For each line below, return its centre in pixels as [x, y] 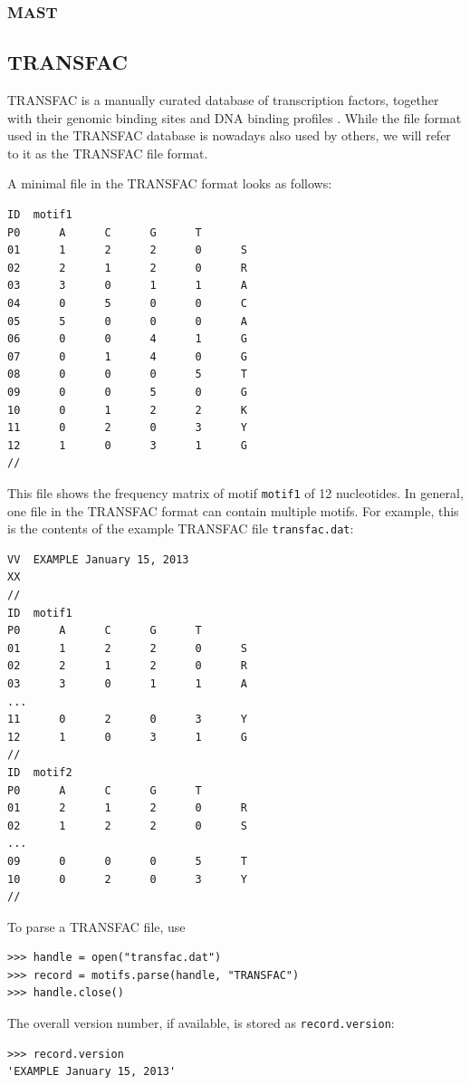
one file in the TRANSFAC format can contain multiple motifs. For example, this [233, 510]
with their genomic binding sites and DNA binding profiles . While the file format [235, 117]
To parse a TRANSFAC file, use [96, 926]
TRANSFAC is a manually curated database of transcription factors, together [223, 100]
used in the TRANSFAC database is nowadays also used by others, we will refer [229, 135]
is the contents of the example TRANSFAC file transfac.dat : [181, 528]
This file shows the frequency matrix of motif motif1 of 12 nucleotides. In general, [235, 492]
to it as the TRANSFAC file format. [108, 153]
